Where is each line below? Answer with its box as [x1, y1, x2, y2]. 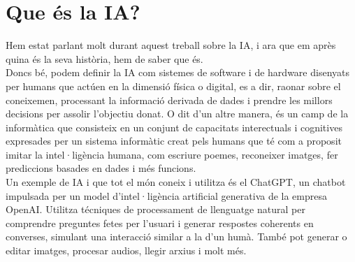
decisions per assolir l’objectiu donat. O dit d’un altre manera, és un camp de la [6, 106, 349, 121]
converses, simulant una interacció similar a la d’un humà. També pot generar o [6, 229, 347, 244]
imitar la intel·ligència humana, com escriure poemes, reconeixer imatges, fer [6, 147, 338, 161]
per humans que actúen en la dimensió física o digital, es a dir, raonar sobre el [6, 78, 341, 93]
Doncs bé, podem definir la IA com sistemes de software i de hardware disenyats [6, 65, 349, 80]
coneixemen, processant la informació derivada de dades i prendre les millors [6, 92, 333, 107]
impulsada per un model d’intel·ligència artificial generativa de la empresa [6, 188, 327, 203]
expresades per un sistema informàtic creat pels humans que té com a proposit [6, 133, 342, 148]
